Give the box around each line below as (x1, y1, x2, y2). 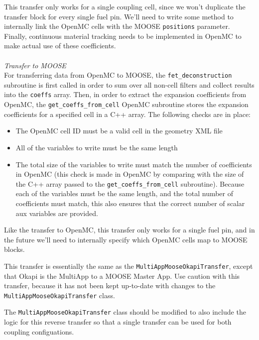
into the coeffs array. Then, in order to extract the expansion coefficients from (4, 89, 247, 100)
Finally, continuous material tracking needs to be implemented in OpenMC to (4, 30, 242, 41)
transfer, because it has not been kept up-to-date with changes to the (4, 280, 216, 291)
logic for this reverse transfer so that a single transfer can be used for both (4, 317, 232, 327)
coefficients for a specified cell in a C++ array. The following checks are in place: (4, 109, 251, 119)
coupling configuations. (4, 326, 74, 337)
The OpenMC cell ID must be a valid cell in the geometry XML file (15, 125, 223, 136)
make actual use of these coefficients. (4, 40, 116, 51)
